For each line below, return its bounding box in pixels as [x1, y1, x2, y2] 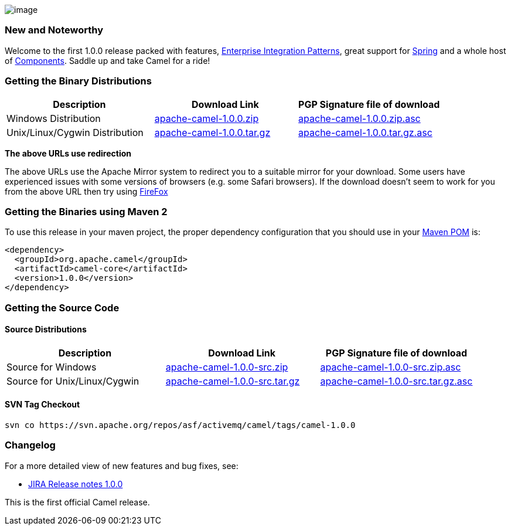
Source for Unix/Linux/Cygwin [6, 375, 139, 387]
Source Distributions [5, 324, 87, 335]
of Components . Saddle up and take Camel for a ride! [5, 55, 210, 66]
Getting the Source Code [5, 301, 120, 314]
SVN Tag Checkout [5, 399, 80, 410]
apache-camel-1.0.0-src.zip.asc [320, 361, 461, 373]
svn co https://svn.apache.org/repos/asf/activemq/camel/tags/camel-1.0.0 [5, 420, 356, 430]
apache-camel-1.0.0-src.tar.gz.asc [320, 375, 473, 387]
